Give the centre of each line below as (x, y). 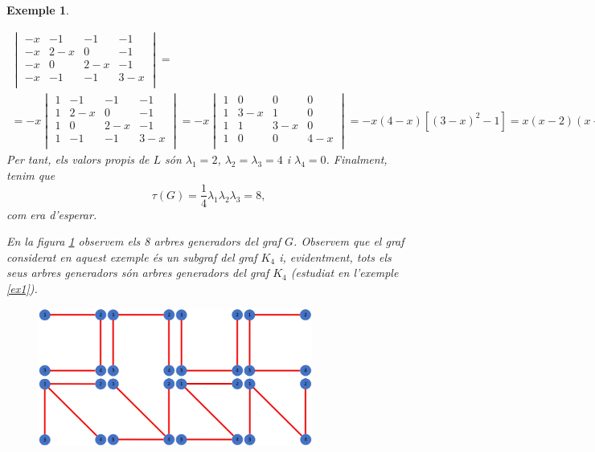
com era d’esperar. (52, 214)
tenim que (31, 175)
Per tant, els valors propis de (78, 159)
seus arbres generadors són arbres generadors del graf (138, 273)
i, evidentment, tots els (335, 257)
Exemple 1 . (38, 10)
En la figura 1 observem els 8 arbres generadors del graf (144, 241)
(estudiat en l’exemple (345, 273)
